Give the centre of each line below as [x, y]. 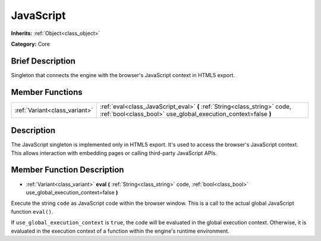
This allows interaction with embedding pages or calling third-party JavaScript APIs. [114, 153]
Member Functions [47, 92]
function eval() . [32, 211]
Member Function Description [67, 170]
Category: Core [31, 44]
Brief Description [43, 61]
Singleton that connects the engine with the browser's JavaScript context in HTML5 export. [123, 75]
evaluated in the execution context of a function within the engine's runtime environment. [120, 231]
